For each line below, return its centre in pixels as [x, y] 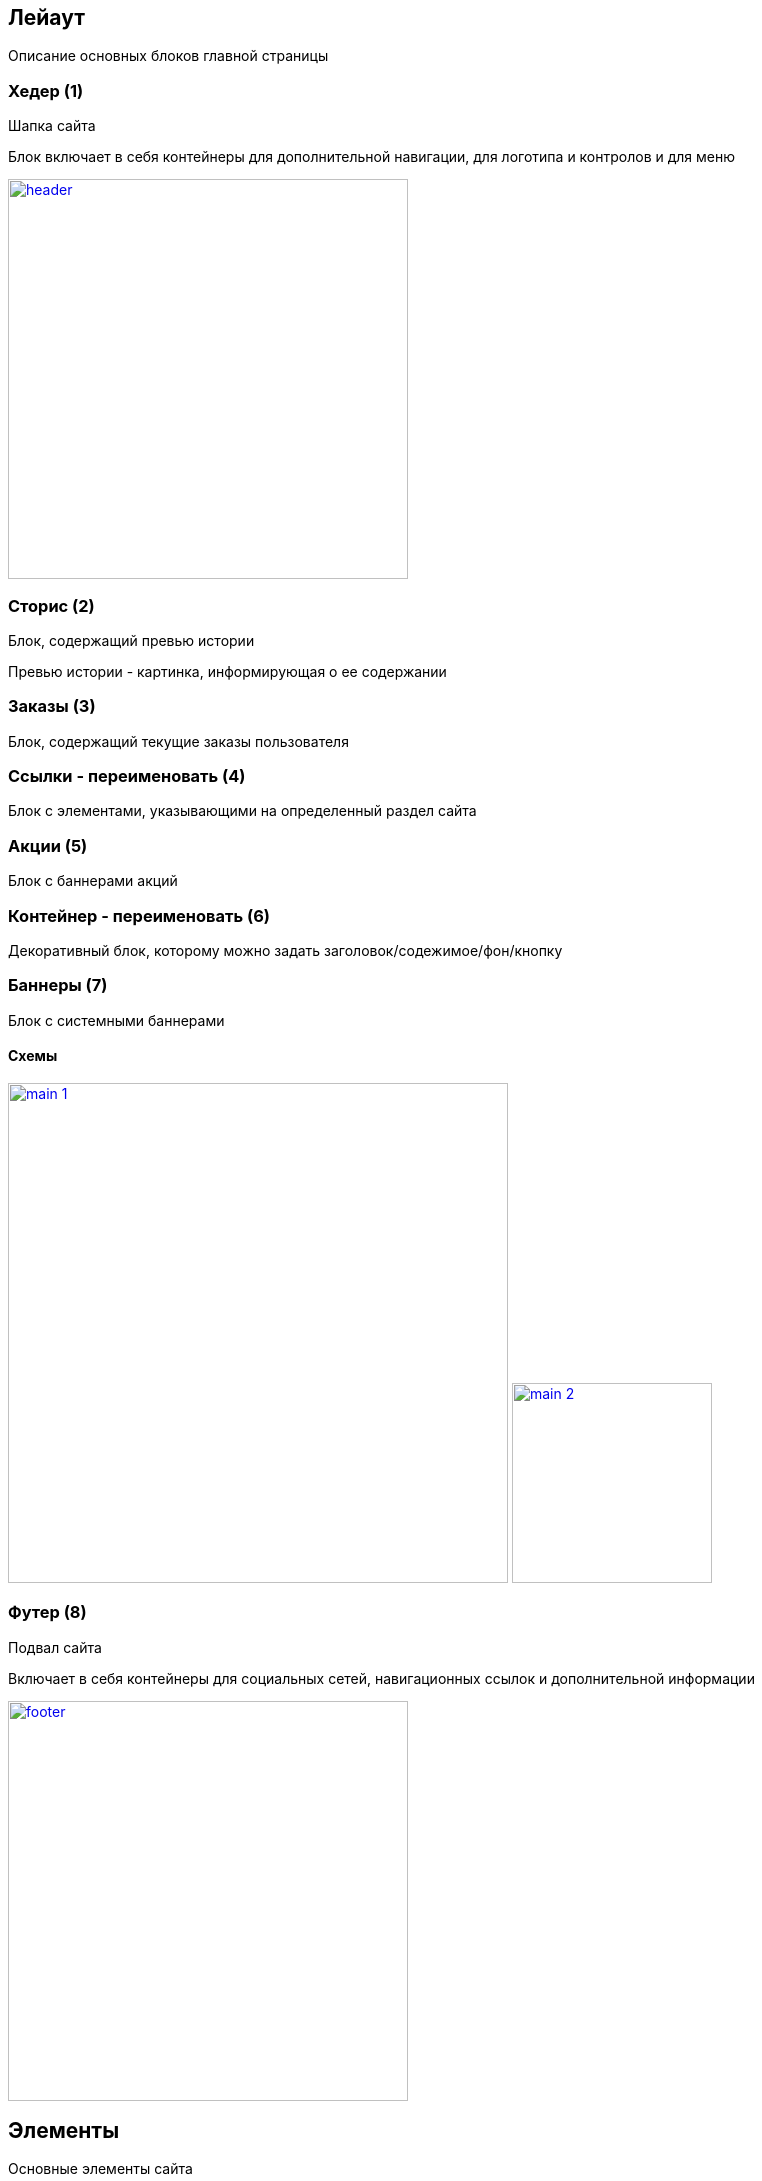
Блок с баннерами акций [93, 881]
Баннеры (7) [58, 985]
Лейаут [46, 17]
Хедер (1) [46, 90]
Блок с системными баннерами [116, 1020]
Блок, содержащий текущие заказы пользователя [178, 741]
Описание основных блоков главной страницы [168, 56]
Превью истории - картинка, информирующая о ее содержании [227, 671]
